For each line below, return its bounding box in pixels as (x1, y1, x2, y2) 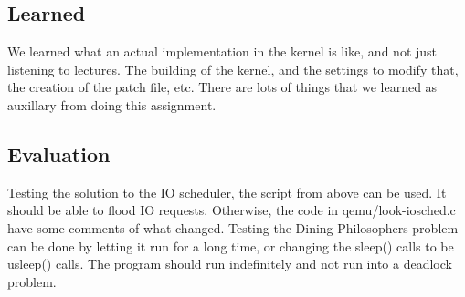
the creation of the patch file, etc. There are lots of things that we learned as (7, 77, 438, 97)
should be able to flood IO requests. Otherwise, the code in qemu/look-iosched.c (7, 200, 456, 220)
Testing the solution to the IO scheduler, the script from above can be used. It (7, 182, 447, 201)
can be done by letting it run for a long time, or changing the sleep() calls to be (7, 236, 454, 255)
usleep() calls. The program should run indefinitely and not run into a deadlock (7, 254, 452, 273)
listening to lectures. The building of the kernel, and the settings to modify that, (7, 59, 459, 78)
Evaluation (7, 139, 111, 168)
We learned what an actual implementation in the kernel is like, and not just (7, 42, 438, 61)
